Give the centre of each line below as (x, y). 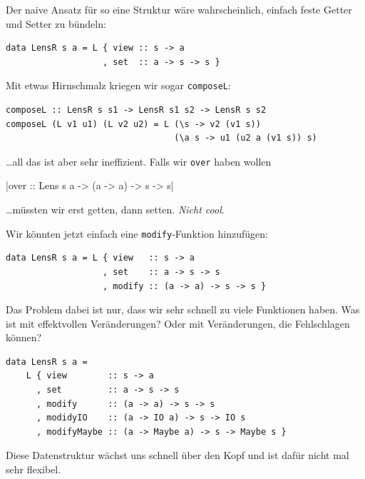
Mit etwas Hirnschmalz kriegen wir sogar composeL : (118, 85)
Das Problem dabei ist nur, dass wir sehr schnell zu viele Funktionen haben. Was (183, 309)
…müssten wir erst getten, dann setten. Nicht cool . (115, 210)
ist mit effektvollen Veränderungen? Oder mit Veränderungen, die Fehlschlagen (178, 323)
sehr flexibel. (34, 469)
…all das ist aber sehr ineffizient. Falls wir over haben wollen (139, 161)
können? (24, 337)
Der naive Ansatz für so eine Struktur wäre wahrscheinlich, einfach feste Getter (179, 9)
